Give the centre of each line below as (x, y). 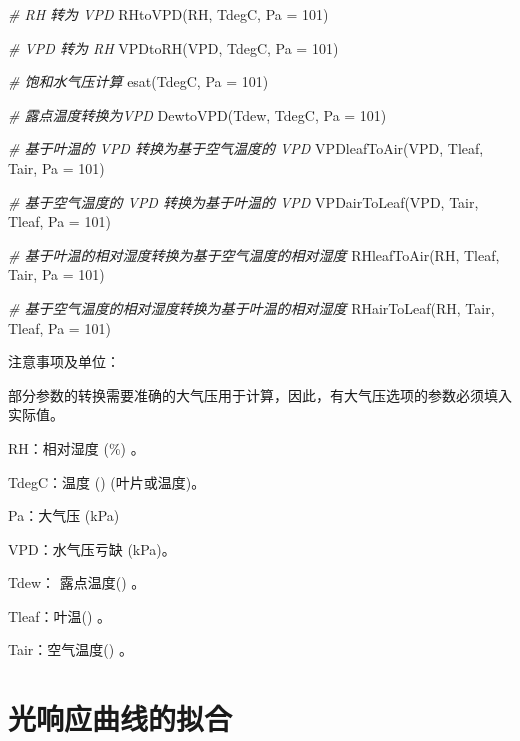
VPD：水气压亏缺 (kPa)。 (92, 548)
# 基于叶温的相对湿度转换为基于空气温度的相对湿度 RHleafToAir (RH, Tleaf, (254, 254)
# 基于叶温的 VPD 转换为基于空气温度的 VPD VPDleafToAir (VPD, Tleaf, (246, 148)
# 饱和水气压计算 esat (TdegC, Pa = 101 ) (138, 81)
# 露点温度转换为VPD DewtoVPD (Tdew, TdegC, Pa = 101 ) (197, 114)
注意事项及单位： (64, 361)
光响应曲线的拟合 (120, 718)
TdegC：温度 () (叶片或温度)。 (107, 481)
